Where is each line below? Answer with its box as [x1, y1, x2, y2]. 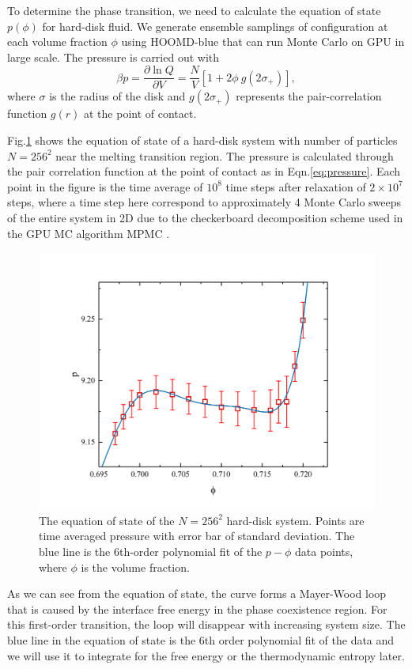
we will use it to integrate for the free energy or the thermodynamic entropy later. [7, 647, 405, 663]
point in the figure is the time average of [7, 178, 203, 195]
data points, [294, 543, 353, 559]
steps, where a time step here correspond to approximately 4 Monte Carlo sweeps [7, 194, 402, 210]
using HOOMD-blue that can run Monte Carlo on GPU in [121, 33, 405, 50]
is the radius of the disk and [49, 88, 186, 104]
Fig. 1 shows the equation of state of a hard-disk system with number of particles [7, 132, 398, 149]
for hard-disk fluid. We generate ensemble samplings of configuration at [42, 17, 388, 34]
